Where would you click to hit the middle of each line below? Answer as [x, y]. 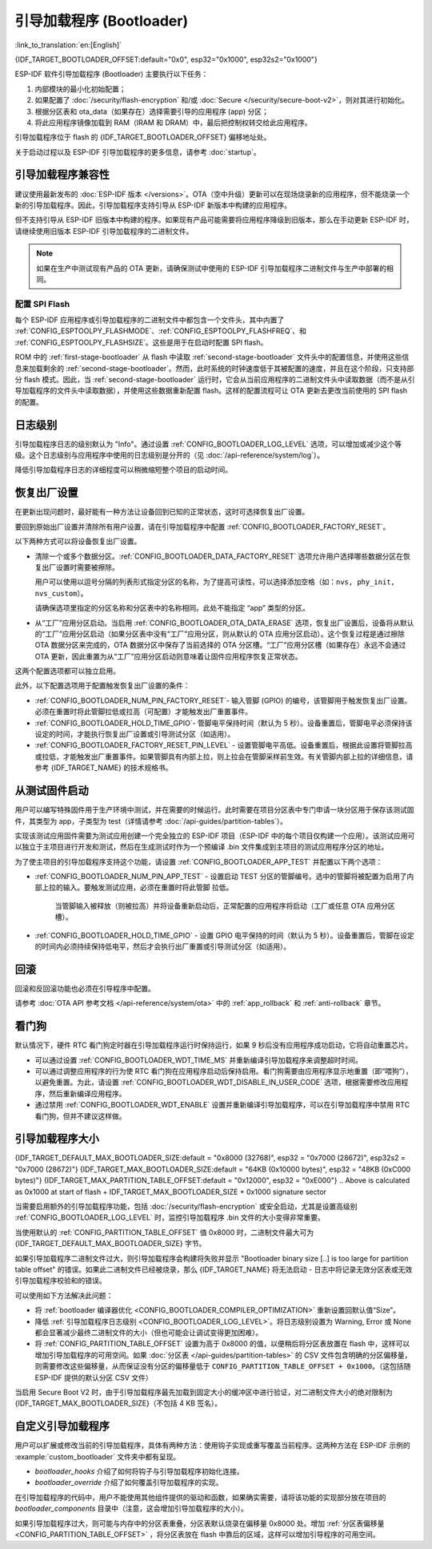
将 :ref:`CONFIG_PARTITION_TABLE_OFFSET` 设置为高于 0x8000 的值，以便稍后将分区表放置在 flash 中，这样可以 [222, 1344]
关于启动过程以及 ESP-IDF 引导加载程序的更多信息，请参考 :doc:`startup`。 [138, 151]
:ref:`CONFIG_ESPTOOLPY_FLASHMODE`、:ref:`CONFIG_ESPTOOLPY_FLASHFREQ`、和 [161, 331]
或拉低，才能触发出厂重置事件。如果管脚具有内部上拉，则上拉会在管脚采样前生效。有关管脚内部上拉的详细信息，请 [224, 756]
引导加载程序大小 [57, 1139]
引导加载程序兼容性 [62, 175]
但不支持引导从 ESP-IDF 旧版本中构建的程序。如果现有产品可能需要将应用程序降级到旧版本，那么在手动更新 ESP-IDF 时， [214, 220]
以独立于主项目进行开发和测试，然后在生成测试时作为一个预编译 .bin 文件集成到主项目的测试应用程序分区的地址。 [202, 847]
